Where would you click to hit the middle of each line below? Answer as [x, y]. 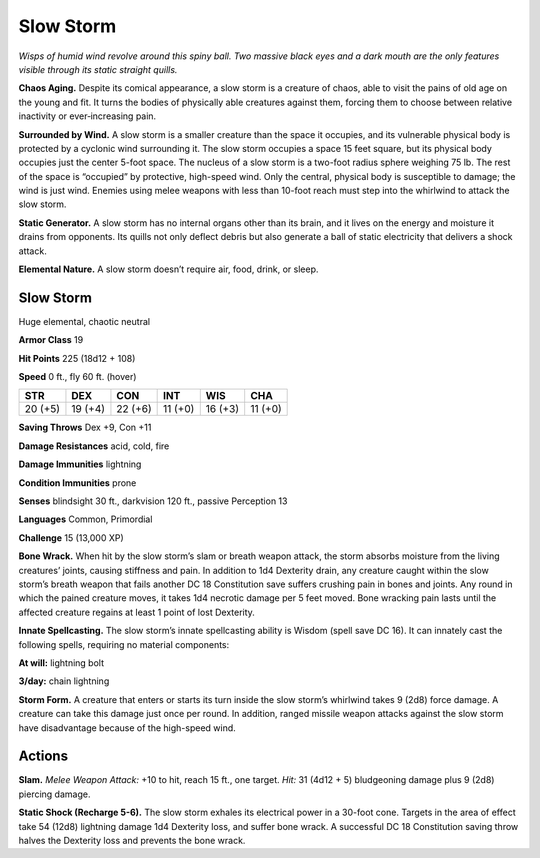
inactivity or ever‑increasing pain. [87, 116]
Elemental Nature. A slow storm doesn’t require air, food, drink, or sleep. [168, 269]
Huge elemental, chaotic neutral [84, 321]
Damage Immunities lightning [80, 464]
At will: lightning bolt [61, 662]
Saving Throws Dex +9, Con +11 [85, 427]
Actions [43, 756]
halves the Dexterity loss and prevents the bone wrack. [132, 840]
